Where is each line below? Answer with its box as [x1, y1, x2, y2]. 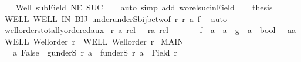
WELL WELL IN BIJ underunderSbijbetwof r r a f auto [4, 12, 228, 24]
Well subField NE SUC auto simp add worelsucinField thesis [15, 1, 273, 13]
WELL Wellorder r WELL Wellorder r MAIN [4, 35, 184, 47]
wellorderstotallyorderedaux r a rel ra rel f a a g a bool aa [4, 24, 296, 36]
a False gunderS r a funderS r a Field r [12, 46, 177, 59]
